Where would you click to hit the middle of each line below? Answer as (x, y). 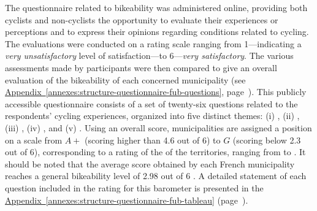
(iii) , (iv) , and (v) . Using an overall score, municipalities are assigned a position (158, 127)
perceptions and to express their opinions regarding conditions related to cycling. (157, 32)
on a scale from (34, 140)
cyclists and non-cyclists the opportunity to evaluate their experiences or (142, 19)
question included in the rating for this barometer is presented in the (134, 187)
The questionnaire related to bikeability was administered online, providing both (156, 7)
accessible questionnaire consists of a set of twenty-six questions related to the (151, 103)
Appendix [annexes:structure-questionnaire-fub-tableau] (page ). (127, 200)
